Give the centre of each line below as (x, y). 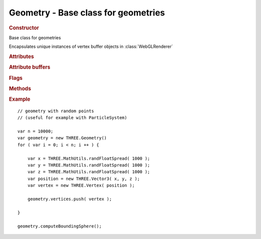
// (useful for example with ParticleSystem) (72, 118)
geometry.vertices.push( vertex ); (70, 199)
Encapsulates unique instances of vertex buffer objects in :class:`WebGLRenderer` (91, 46)
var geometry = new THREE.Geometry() (62, 138)
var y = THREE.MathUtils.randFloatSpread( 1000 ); (89, 165)
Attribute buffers (30, 67)
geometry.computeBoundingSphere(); (60, 226)
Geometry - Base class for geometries (87, 13)
